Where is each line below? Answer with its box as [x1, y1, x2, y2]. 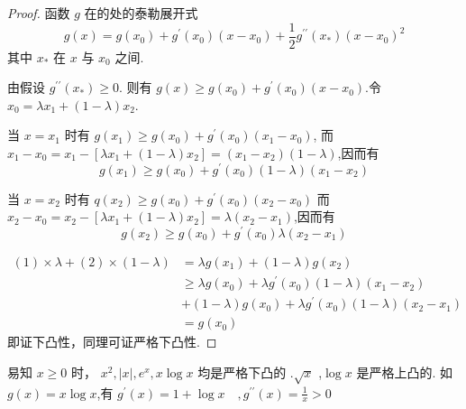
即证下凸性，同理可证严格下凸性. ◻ [7, 332, 217, 351]
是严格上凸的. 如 [356, 362, 452, 381]
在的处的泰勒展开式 [84, 4, 198, 22]
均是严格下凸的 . [197, 362, 294, 381]
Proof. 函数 [7, 4, 70, 22]
